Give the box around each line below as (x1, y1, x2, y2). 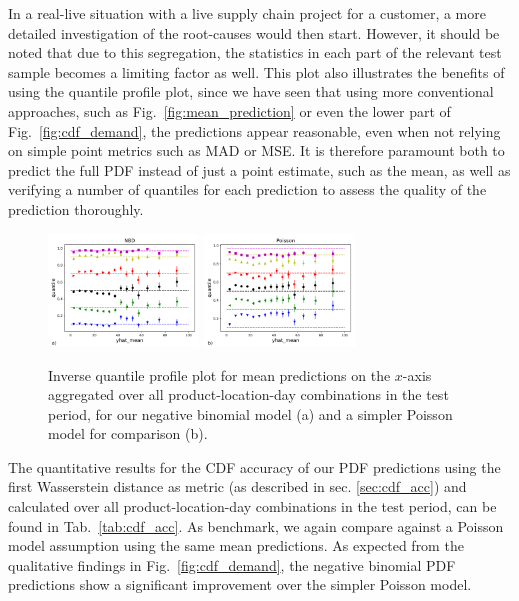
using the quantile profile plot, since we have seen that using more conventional (8, 81, 494, 102)
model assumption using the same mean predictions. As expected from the (8, 535, 464, 556)
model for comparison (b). (48, 423, 208, 444)
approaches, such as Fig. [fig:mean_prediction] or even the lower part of (8, 100, 451, 121)
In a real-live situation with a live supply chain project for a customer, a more (8, 3, 486, 23)
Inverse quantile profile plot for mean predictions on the (48, 364, 391, 385)
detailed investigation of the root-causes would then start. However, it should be (8, 22, 500, 43)
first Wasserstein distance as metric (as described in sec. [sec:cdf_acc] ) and (8, 476, 467, 497)
